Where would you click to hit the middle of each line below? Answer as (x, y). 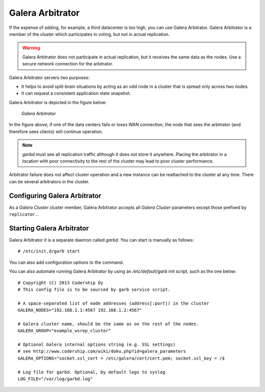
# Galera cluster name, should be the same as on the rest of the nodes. (108, 324)
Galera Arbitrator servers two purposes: (49, 77)
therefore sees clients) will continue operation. (56, 131)
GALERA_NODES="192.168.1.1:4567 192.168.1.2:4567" (80, 310)
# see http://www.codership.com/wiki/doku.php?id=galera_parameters (102, 351)
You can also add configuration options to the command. (66, 262)
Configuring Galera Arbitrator (55, 196)
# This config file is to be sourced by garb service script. (94, 289)
